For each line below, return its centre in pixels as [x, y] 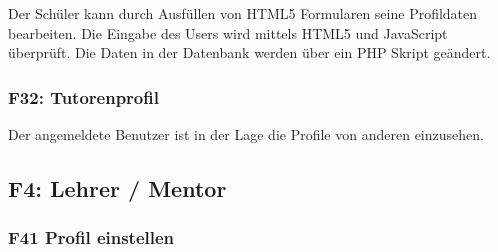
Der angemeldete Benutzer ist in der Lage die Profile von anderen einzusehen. [246, 134]
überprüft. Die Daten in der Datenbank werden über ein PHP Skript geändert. [249, 52]
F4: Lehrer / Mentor [117, 187]
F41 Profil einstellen [91, 237]
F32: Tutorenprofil [83, 96]
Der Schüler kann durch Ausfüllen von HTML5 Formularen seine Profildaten [243, 13]
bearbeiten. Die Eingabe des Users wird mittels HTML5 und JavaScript [228, 32]
